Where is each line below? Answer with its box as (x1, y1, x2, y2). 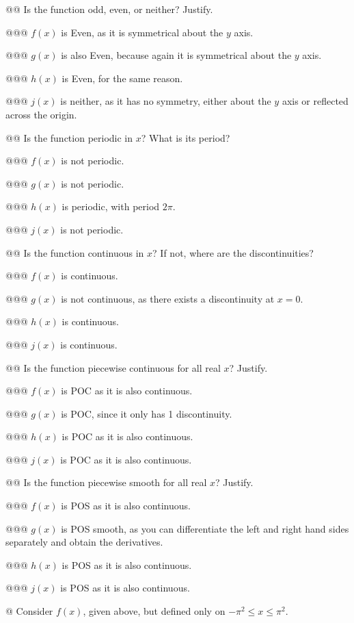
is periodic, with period (62, 199, 160, 214)
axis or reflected (282, 94, 349, 108)
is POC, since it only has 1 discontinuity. (61, 406, 232, 420)
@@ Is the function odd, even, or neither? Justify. (5, 2, 213, 16)
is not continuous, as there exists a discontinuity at (61, 291, 275, 305)
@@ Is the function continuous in (5, 245, 144, 259)
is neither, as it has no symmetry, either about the (60, 94, 271, 108)
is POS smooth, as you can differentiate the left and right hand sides (61, 521, 349, 535)
